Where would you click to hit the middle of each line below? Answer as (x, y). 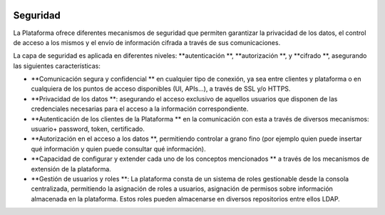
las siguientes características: (57, 66)
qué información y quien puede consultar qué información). (118, 149)
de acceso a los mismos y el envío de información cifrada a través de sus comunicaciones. (147, 42)
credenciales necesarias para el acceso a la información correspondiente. (140, 109)
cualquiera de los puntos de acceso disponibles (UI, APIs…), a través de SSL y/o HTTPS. (161, 89)
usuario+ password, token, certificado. (88, 129)
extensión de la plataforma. (71, 169)
